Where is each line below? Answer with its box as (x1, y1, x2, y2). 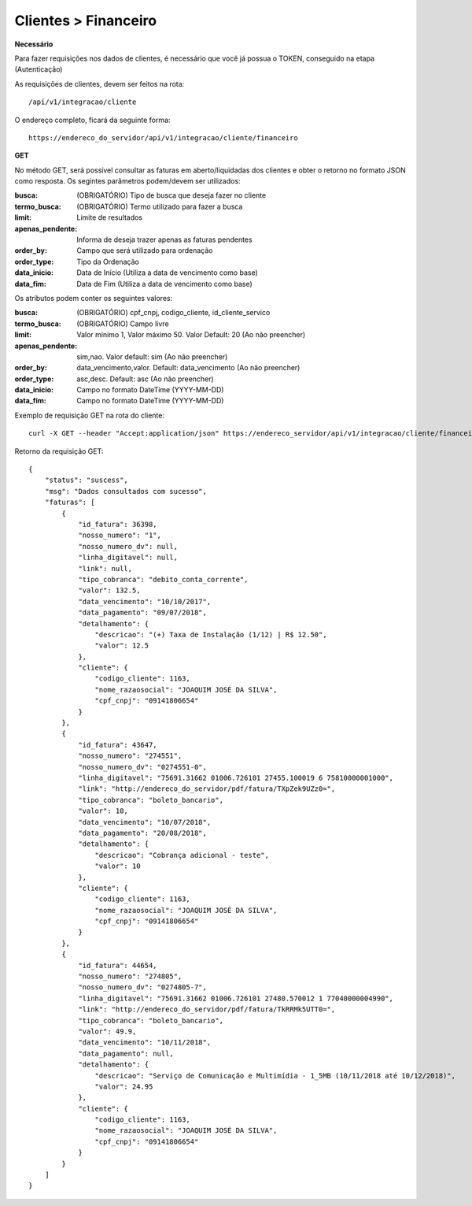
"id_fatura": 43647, (78, 740, 157, 749)
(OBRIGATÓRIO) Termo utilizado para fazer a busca (76, 202, 243, 211)
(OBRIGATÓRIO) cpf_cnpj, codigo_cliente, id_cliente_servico (76, 308, 271, 317)
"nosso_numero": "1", (78, 531, 161, 540)
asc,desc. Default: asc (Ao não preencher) (76, 374, 214, 384)
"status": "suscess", (44, 476, 129, 484)
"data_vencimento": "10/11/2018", (78, 1038, 212, 1047)
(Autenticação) (14, 65, 63, 74)
